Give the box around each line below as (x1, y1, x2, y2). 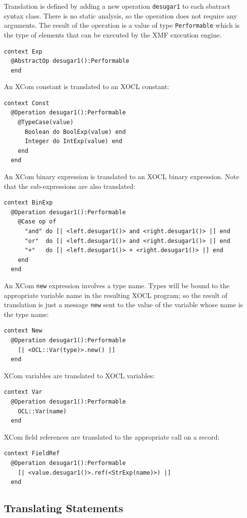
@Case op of (18, 218, 56, 225)
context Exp (4, 48, 42, 55)
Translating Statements (4, 500, 123, 516)
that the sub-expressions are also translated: (4, 181, 136, 191)
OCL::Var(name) (18, 407, 67, 415)
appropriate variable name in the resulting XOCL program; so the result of (4, 290, 228, 300)
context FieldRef (4, 450, 60, 457)
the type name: (4, 309, 49, 319)
